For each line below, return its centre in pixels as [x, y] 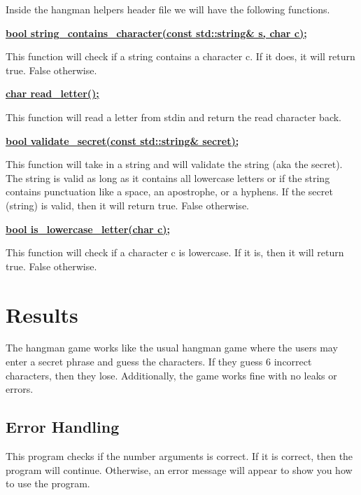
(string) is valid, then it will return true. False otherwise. [127, 205]
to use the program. [48, 483]
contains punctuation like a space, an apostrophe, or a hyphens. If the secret [169, 191]
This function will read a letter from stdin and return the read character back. [174, 117]
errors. [20, 389]
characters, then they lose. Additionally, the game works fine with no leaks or [171, 375]
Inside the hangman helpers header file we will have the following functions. [168, 9]
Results [42, 314]
